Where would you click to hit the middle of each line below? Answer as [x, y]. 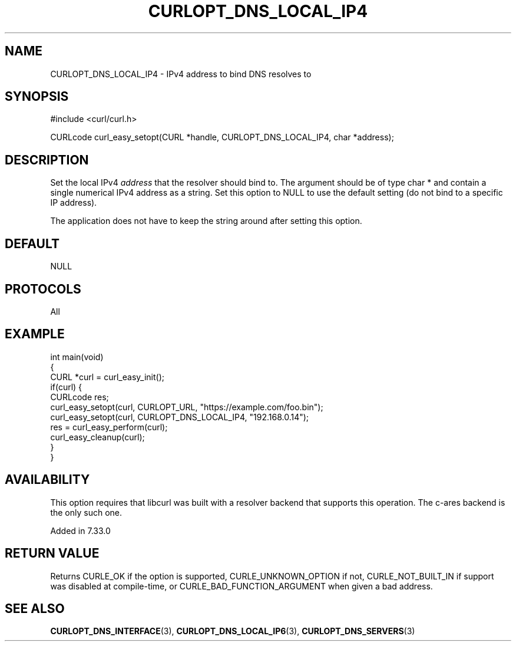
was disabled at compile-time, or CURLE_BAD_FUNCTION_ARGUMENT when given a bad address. [242, 586]
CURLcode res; [80, 397]
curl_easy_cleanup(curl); [97, 437]
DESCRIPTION [47, 160]
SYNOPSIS [37, 97]
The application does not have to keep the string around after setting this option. [206, 221]
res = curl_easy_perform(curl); [109, 427]
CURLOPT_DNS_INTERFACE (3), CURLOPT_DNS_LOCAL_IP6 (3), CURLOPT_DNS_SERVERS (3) [233, 631]
